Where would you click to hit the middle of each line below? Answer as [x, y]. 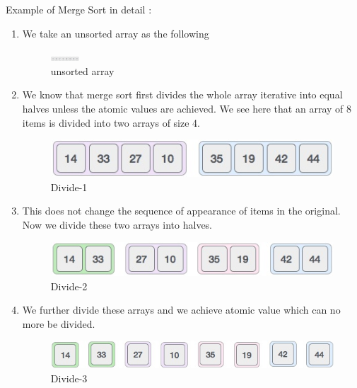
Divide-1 [69, 187]
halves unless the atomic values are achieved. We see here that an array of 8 [187, 108]
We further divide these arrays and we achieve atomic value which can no [181, 310]
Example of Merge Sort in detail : [79, 9]
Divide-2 [69, 286]
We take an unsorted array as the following [116, 33]
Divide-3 [69, 378]
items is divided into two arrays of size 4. [111, 122]
